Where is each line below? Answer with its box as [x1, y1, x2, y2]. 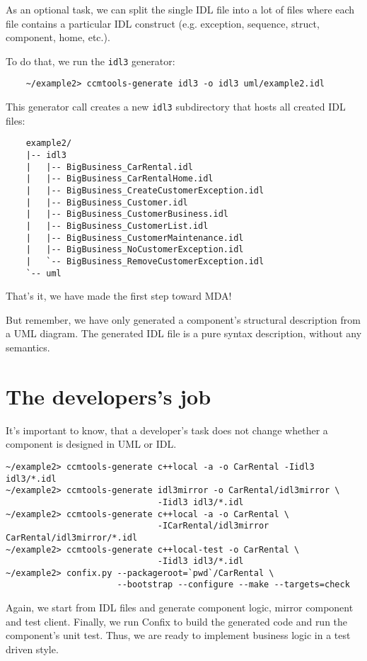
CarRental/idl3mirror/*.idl [6, 532, 138, 543]
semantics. [6, 340, 50, 354]
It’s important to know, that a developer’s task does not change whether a [6, 422, 328, 437]
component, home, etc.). [6, 30, 110, 45]
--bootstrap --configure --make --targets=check [117, 580, 350, 590]
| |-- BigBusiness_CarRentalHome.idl [25, 174, 214, 184]
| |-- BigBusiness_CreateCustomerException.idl [25, 185, 264, 196]
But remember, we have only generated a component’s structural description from [6, 312, 361, 327]
